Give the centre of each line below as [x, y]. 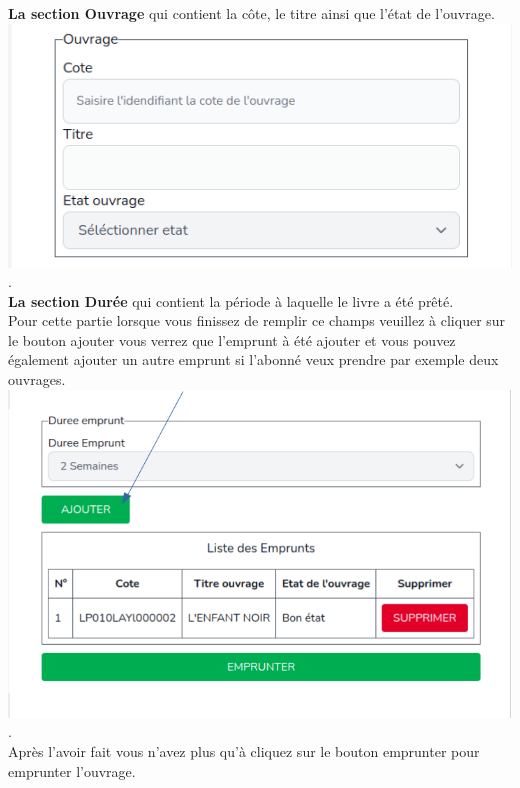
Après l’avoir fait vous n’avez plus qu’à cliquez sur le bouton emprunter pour [244, 750]
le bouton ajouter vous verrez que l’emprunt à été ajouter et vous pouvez [232, 339]
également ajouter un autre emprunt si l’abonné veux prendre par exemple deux [253, 359]
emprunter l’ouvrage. [72, 770]
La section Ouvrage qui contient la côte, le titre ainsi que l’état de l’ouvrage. [251, 13]
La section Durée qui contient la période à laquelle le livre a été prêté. [231, 300]
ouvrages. [37, 379]
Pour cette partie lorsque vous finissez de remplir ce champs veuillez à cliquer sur [257, 320]
